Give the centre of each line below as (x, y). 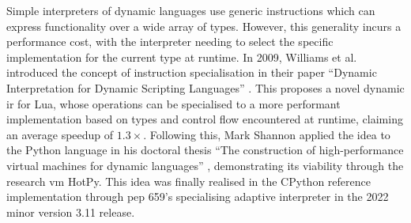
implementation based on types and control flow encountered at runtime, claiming (205, 119)
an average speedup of (60, 134)
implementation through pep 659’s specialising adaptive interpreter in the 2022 (198, 197)
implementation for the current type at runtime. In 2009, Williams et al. (182, 57)
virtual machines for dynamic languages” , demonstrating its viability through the (205, 165)
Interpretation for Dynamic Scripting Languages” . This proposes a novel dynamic (205, 87)
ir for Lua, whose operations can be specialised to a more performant (173, 103)
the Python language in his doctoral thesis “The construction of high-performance (205, 150)
